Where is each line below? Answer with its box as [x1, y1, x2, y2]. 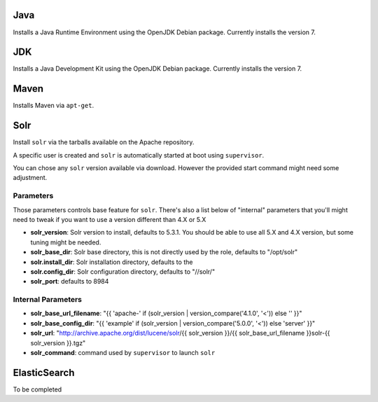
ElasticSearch [13, 366, 75, 378]
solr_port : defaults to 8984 [30, 277, 109, 286]
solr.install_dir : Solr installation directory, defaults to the [30, 258, 193, 266]
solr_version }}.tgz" [30, 338, 86, 347]
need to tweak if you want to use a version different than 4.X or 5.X [13, 215, 206, 223]
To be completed [13, 385, 62, 394]
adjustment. [13, 174, 48, 182]
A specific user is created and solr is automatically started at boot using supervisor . [13, 151, 265, 159]
